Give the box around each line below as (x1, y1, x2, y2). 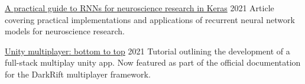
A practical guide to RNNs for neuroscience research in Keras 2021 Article (5, 2, 274, 14)
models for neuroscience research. (5, 25, 125, 37)
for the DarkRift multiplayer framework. (5, 67, 151, 80)
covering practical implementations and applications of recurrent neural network (5, 13, 295, 25)
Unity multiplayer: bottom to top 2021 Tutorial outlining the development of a (5, 44, 290, 57)
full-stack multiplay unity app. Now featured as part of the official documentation (5, 56, 301, 69)
